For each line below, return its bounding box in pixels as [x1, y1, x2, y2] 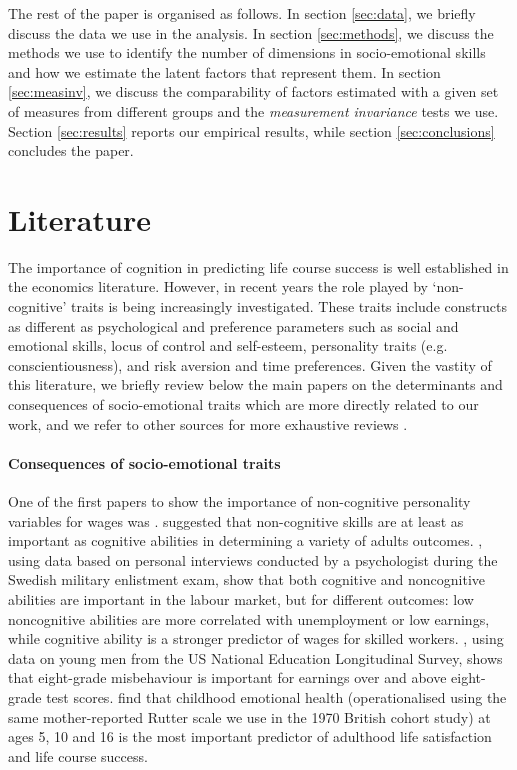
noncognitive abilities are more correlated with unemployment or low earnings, [8, 608, 490, 629]
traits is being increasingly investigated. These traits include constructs [70, 296, 507, 317]
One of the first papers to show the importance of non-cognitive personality [8, 491, 471, 512]
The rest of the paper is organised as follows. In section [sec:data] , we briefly [8, 3, 476, 23]
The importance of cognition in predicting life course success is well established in [8, 256, 509, 277]
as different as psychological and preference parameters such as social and [8, 315, 459, 336]
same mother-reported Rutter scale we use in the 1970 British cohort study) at [8, 706, 491, 727]
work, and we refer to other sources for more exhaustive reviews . [8, 413, 408, 434]
